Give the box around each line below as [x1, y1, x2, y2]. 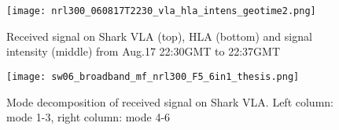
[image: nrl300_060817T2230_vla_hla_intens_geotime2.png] [6, 5, 316, 16]
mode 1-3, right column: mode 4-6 [6, 109, 171, 125]
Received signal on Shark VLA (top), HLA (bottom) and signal [6, 27, 312, 44]
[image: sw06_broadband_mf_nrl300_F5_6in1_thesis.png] [6, 70, 300, 82]
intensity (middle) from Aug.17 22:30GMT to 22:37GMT [6, 43, 280, 60]
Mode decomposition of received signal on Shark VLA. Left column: [6, 93, 333, 110]
